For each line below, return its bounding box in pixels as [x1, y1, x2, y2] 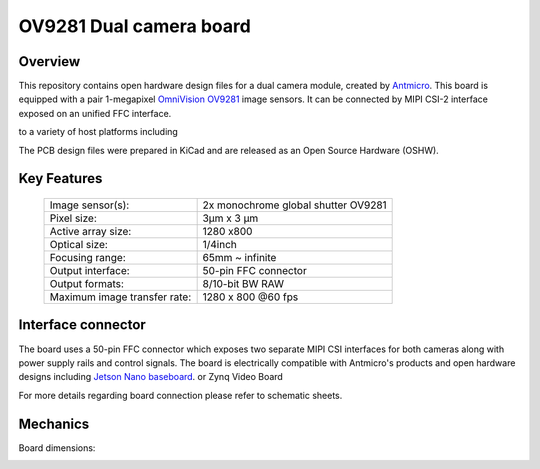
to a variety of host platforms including [18, 126, 179, 138]
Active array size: [49, 225, 132, 239]
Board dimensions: [18, 441, 96, 454]
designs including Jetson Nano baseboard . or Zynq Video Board [18, 371, 284, 383]
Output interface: [49, 264, 130, 278]
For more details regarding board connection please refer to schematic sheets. [18, 389, 343, 401]
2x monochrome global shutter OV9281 [202, 198, 387, 212]
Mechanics [18, 415, 90, 432]
